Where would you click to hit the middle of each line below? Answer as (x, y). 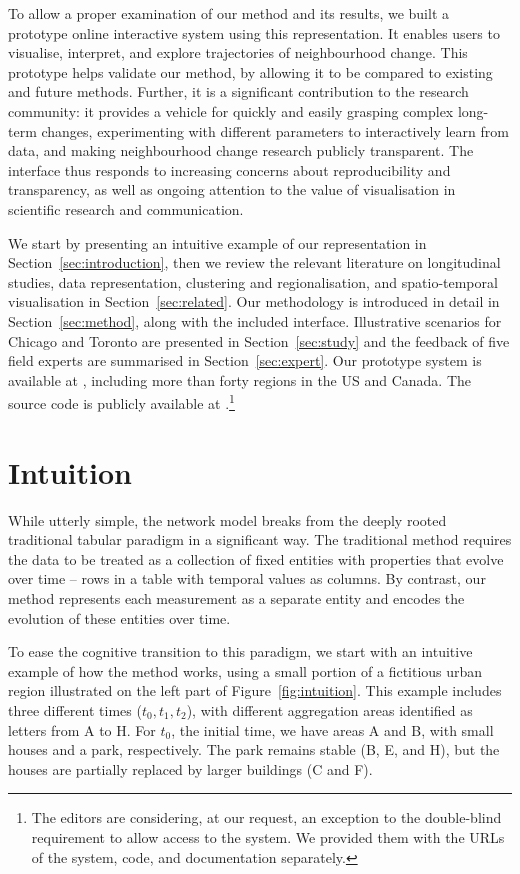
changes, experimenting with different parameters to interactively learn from (275, 130)
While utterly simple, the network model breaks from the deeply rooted (227, 519)
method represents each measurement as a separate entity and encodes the (236, 598)
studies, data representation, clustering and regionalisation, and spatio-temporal (253, 281)
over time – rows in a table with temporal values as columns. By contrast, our (247, 578)
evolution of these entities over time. (119, 617)
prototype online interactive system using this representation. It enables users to (254, 32)
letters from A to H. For (82, 729)
